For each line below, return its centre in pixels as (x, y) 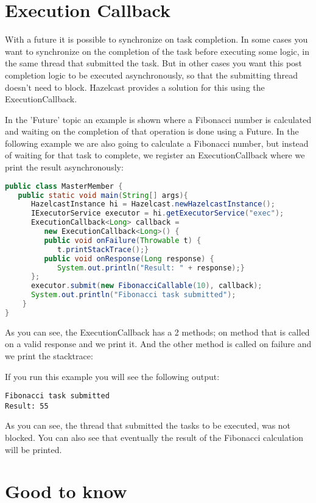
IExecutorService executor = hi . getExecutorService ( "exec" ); (157, 213)
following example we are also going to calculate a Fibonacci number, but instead (157, 143)
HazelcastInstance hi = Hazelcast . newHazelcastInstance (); (153, 204)
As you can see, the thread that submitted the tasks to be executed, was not (148, 425)
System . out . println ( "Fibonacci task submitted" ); (133, 295)
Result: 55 (27, 406)
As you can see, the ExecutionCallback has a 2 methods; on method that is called (157, 332)
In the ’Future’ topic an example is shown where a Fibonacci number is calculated (158, 119)
